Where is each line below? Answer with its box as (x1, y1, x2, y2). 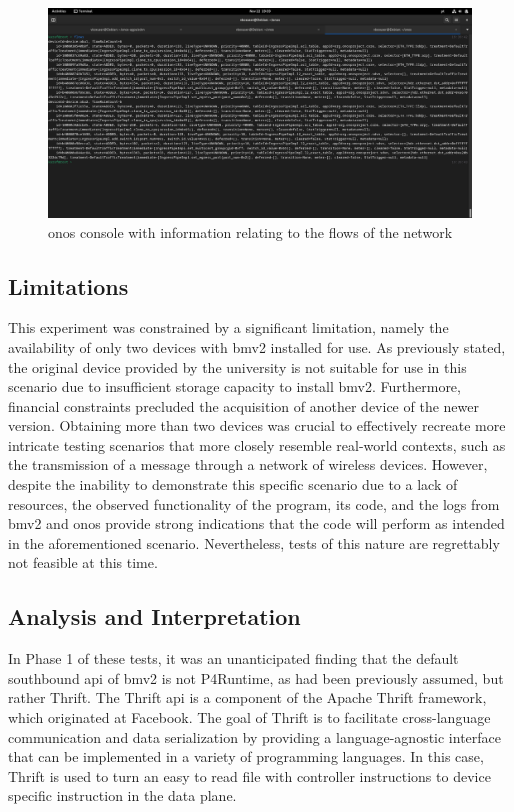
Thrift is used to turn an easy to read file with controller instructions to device (8, 765, 491, 786)
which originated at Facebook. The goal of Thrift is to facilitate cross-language (8, 707, 491, 728)
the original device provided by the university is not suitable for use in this (8, 356, 467, 377)
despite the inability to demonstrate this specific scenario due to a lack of (8, 474, 458, 495)
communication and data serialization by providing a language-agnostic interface (8, 726, 502, 747)
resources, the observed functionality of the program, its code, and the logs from (8, 493, 500, 514)
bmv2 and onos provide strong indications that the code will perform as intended (8, 513, 505, 534)
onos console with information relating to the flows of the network (48, 221, 453, 242)
